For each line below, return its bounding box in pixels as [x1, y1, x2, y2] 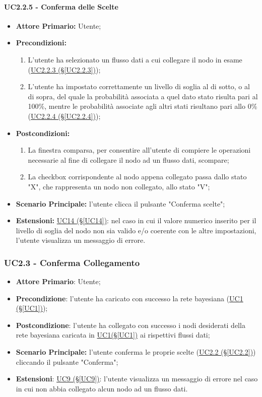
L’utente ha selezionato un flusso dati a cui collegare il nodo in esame [28, 54, 242, 64]
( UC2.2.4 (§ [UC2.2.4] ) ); [28, 110, 101, 121]
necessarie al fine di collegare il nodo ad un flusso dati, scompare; [28, 154, 229, 165]
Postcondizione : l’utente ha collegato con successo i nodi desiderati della [16, 319, 245, 330]
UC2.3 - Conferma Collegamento [4, 256, 140, 269]
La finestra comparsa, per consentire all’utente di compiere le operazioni [28, 145, 251, 155]
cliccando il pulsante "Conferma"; [16, 356, 118, 367]
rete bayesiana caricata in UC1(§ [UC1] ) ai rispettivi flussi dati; [16, 329, 210, 340]
